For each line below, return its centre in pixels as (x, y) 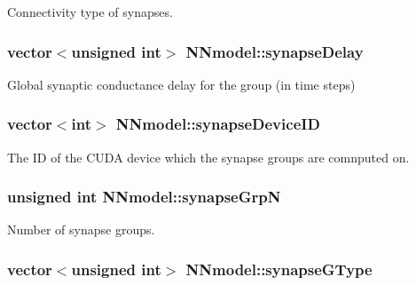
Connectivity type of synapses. (90, 12)
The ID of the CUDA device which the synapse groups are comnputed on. (208, 157)
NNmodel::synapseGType (279, 269)
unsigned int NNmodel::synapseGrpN (144, 197)
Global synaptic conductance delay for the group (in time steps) (181, 84)
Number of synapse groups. (81, 230)
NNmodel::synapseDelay (275, 51)
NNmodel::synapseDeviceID (218, 124)
